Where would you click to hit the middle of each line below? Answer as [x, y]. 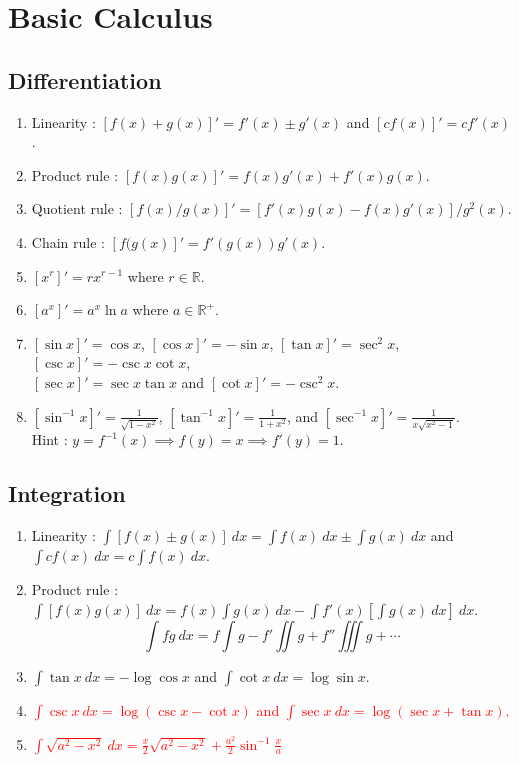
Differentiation [85, 79]
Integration [67, 493]
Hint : [49, 439]
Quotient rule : [77, 208]
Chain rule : [68, 241]
